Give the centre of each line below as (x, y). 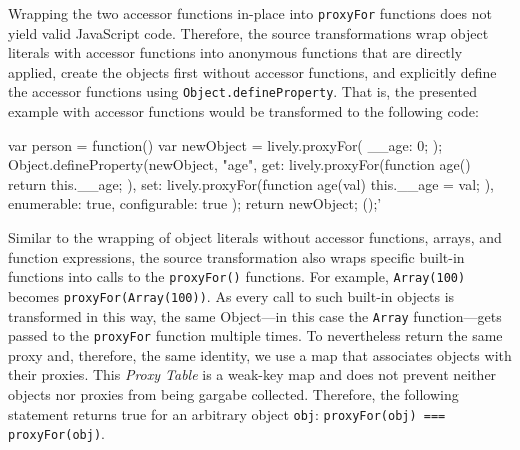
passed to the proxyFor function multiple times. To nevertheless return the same (255, 335)
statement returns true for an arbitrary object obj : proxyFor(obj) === (227, 413)
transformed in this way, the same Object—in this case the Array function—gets (255, 315)
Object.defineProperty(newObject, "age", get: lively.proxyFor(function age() (239, 164)
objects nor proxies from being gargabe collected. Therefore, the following (233, 394)
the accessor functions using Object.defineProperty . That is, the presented (242, 91)
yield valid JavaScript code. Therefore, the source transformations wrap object (248, 32)
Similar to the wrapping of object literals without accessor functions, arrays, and (255, 237)
